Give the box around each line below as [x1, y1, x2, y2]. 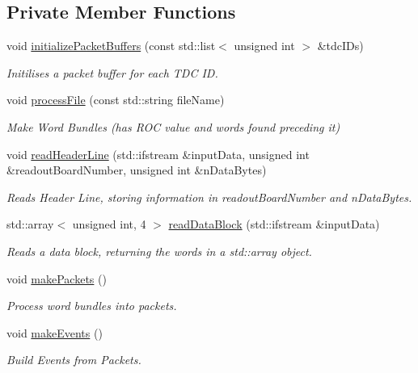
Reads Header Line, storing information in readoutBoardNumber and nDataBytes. [6, 188, 412, 205]
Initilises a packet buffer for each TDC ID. [6, 64, 218, 81]
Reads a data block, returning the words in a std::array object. [6, 242, 312, 259]
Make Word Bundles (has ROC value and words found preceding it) [6, 118, 340, 135]
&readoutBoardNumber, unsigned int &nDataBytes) [6, 161, 267, 178]
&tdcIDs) [317, 37, 364, 54]
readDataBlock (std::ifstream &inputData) [168, 216, 380, 233]
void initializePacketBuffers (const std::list [6, 37, 216, 54]
